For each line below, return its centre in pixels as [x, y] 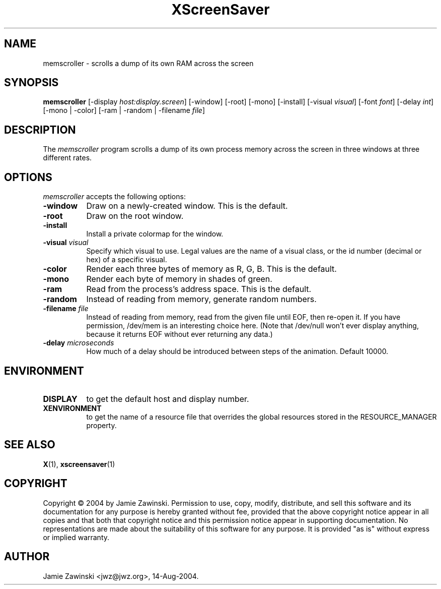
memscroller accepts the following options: [114, 197]
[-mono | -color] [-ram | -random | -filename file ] [124, 110]
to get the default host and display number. [168, 399]
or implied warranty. [76, 537]
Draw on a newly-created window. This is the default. [187, 206]
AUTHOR [27, 557]
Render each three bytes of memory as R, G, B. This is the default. [211, 269]
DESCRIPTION [40, 130]
